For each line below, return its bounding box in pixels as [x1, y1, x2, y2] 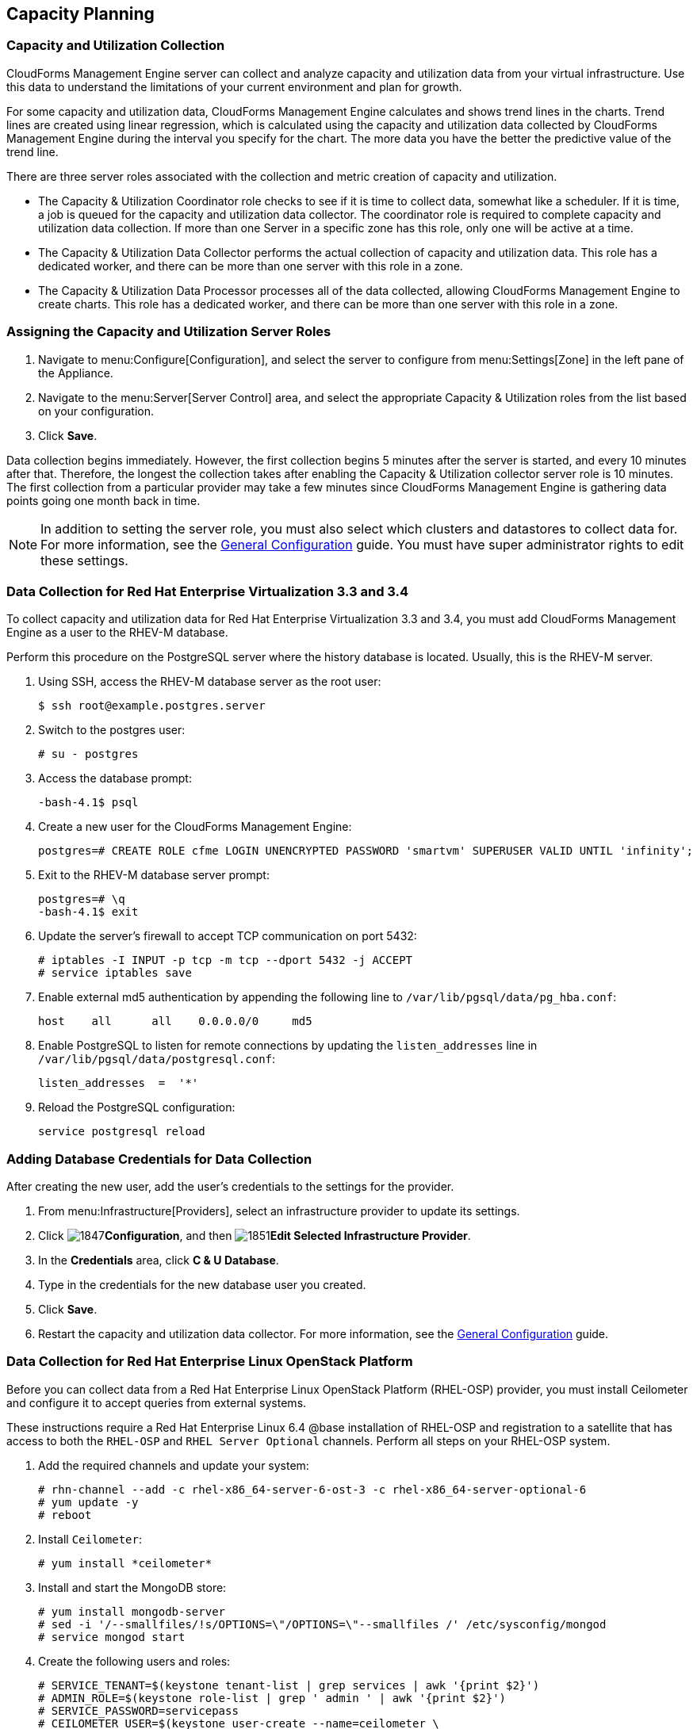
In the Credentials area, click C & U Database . [38, 1253, 279, 1268]
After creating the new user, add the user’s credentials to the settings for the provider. [6, 1180, 454, 1194]
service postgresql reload [38, 1125, 205, 1138]
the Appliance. [38, 365, 113, 380]
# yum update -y [38, 1495, 139, 1509]
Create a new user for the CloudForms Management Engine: [38, 820, 352, 834]
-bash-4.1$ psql [38, 796, 139, 809]
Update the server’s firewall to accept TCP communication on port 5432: [38, 929, 417, 943]
